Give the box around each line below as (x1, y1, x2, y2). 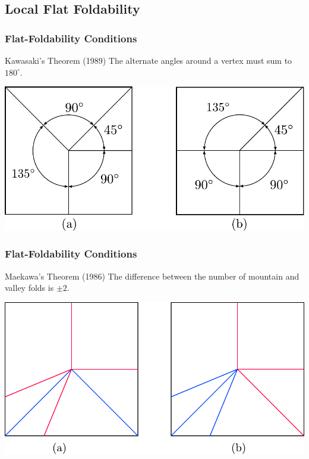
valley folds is (5, 281, 54, 294)
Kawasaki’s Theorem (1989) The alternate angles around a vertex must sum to (5, 54, 292, 66)
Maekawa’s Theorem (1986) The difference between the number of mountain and (5, 269, 299, 282)
